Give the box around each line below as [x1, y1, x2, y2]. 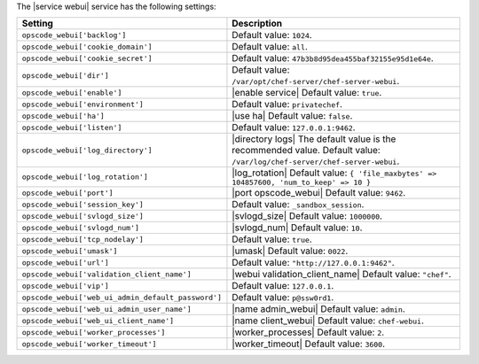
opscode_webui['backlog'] [21, 30, 127, 40]
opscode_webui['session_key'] [21, 199, 144, 209]
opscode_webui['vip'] [21, 281, 110, 290]
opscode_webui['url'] [21, 258, 110, 267]
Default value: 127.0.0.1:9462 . [232, 121, 356, 134]
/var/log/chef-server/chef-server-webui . [232, 155, 400, 167]
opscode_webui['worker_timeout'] [21, 339, 157, 349]
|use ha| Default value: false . [232, 110, 353, 122]
